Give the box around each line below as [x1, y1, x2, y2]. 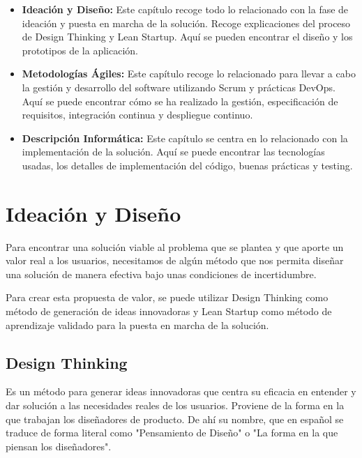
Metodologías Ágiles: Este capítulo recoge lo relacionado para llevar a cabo [22, 66, 356, 81]
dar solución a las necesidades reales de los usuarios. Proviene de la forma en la [6, 398, 345, 413]
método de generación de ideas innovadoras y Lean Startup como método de [6, 304, 332, 319]
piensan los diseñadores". [6, 438, 112, 453]
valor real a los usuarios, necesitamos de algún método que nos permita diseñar [6, 253, 344, 268]
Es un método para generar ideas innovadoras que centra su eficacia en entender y [6, 384, 356, 399]
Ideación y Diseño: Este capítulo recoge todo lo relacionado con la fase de [22, 2, 349, 16]
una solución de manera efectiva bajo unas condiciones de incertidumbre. [6, 266, 317, 281]
